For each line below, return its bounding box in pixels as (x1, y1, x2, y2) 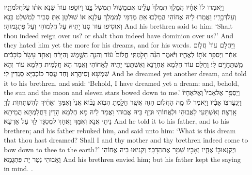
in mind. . (4, 163, 33, 174)
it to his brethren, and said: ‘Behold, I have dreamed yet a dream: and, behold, (4, 78, 239, 88)
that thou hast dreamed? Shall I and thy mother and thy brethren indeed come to (4, 135, 248, 145)
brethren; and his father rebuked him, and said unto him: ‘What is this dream (4, 125, 236, 135)
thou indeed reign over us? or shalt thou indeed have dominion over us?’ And (4, 30, 234, 40)
